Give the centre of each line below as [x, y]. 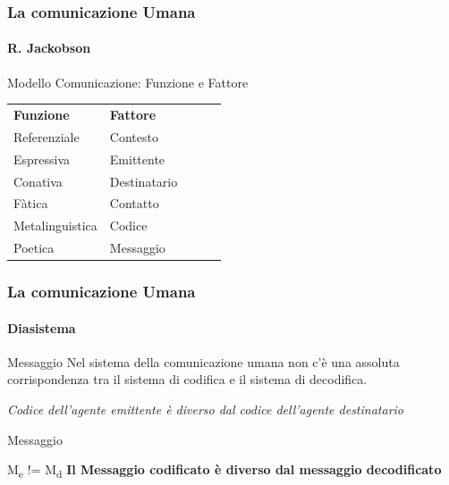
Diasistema [42, 327]
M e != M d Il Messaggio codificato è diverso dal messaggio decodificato [224, 470]
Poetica [34, 248]
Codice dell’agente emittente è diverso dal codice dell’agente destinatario [206, 409]
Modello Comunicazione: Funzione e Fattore [128, 82]
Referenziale [47, 136]
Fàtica [31, 203]
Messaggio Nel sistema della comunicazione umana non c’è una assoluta [203, 361]
